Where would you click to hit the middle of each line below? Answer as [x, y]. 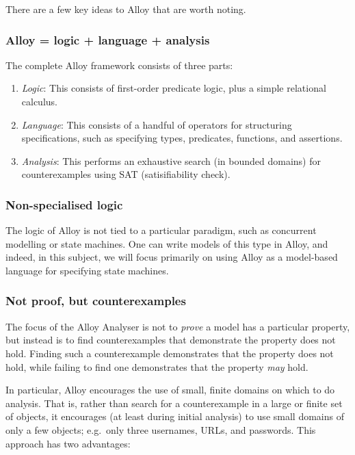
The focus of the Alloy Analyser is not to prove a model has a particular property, [178, 326]
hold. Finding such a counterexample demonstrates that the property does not [170, 353]
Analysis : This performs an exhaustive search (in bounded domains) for [171, 160]
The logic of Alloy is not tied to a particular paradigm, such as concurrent [161, 230]
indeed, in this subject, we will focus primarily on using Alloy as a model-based [172, 257]
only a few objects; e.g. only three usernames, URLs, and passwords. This [161, 429]
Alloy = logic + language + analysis [108, 39]
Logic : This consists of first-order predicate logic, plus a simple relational [174, 88]
